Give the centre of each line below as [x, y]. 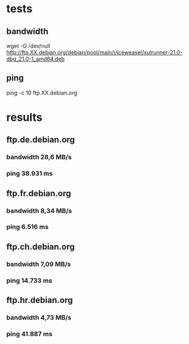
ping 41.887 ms [30, 334]
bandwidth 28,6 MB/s [39, 157]
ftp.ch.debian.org [41, 247]
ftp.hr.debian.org [40, 300]
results [24, 117]
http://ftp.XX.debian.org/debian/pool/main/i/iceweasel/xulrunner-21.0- [94, 52]
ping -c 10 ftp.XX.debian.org [42, 93]
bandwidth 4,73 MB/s [39, 318]
